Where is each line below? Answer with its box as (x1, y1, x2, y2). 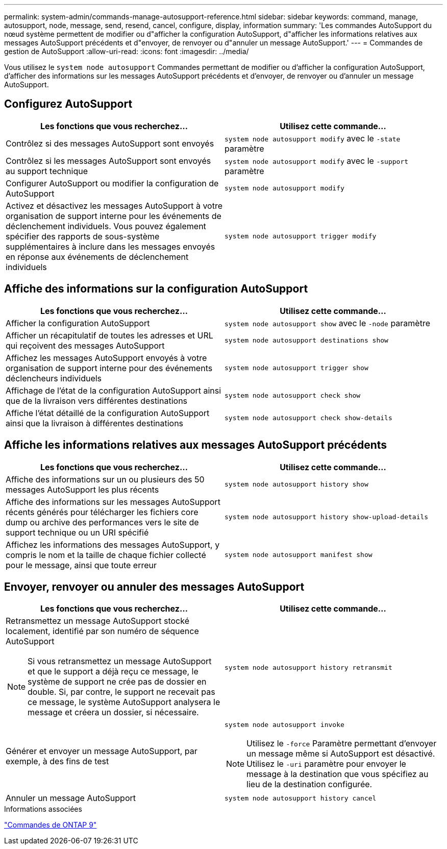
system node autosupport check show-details (225, 414, 392, 422)
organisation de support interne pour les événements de (6, 210, 221, 221)
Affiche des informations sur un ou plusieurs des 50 (6, 474, 205, 484)
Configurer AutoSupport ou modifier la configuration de (6, 178, 219, 188)
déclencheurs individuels (6, 373, 102, 383)
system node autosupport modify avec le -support (225, 155, 409, 166)
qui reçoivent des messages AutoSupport (6, 340, 165, 351)
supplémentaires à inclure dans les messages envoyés (6, 241, 215, 252)
